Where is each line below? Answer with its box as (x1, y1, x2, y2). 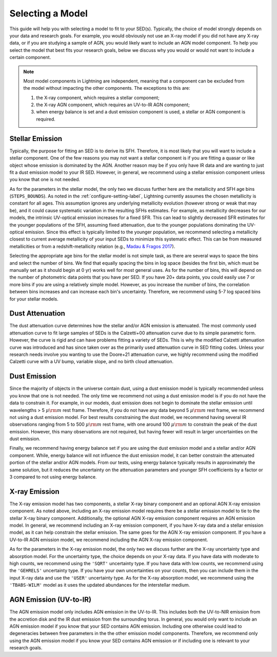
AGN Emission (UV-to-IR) (9, 595, 92, 604)
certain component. (9, 54, 51, 61)
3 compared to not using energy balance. (9, 474, 97, 480)
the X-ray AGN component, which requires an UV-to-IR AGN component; (36, 102, 190, 108)
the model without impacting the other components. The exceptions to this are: (23, 85, 191, 91)
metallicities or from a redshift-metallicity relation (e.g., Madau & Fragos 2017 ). (9, 243, 175, 249)
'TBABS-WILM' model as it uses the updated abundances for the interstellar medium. (9, 582, 190, 588)
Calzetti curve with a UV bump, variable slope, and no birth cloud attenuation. (9, 359, 174, 365)
